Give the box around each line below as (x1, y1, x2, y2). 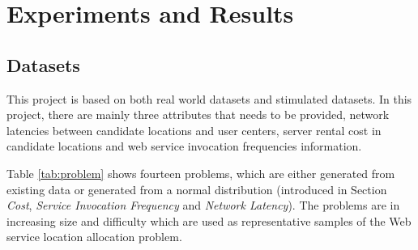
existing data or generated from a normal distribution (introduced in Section (6, 180, 387, 197)
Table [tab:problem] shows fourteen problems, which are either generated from (6, 164, 395, 181)
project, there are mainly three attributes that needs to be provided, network (6, 106, 390, 123)
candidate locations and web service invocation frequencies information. (6, 138, 362, 155)
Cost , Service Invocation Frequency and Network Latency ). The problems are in (6, 197, 400, 214)
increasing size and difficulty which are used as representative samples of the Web (6, 212, 412, 229)
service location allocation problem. (6, 228, 182, 245)
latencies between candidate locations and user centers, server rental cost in (6, 121, 382, 138)
